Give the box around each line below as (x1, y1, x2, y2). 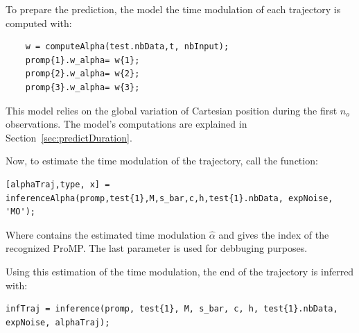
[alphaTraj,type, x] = (6, 179, 110, 189)
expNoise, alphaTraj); (6, 317, 110, 327)
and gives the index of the (218, 227, 329, 241)
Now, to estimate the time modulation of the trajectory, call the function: (6, 153, 318, 168)
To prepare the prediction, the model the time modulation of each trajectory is (6, 2, 341, 16)
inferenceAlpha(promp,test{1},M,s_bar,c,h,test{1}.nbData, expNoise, (6, 193, 333, 203)
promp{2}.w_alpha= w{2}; (25, 69, 140, 79)
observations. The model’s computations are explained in (6, 117, 247, 131)
